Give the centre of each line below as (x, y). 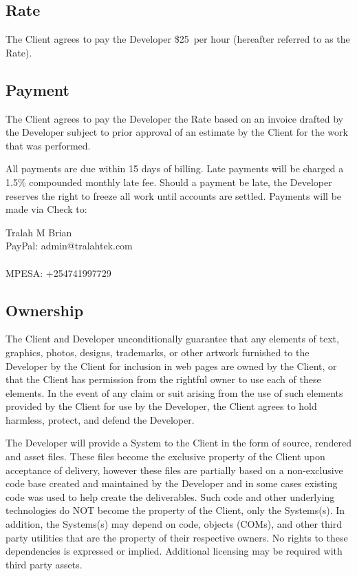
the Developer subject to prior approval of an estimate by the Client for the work (177, 132)
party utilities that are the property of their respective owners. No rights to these (177, 537)
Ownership (45, 310)
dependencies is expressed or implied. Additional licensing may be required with (174, 551)
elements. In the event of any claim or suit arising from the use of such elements (174, 392)
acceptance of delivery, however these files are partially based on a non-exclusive (174, 470)
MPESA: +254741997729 (58, 272)
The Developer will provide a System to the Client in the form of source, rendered (179, 443)
